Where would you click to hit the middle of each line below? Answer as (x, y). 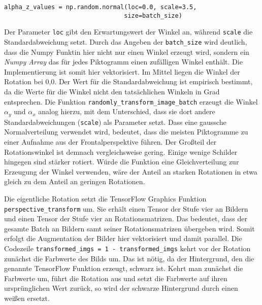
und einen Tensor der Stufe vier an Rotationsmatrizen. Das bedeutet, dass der (126, 218)
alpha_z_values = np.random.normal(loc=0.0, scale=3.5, (101, 7)
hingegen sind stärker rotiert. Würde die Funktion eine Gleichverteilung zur (122, 162)
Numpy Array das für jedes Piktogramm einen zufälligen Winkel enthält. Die (123, 62)
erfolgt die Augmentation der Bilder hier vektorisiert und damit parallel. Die (123, 238)
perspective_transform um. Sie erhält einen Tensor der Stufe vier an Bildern (126, 208)
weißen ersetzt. (27, 298)
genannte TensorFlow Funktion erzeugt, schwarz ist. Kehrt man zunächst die (124, 268)
